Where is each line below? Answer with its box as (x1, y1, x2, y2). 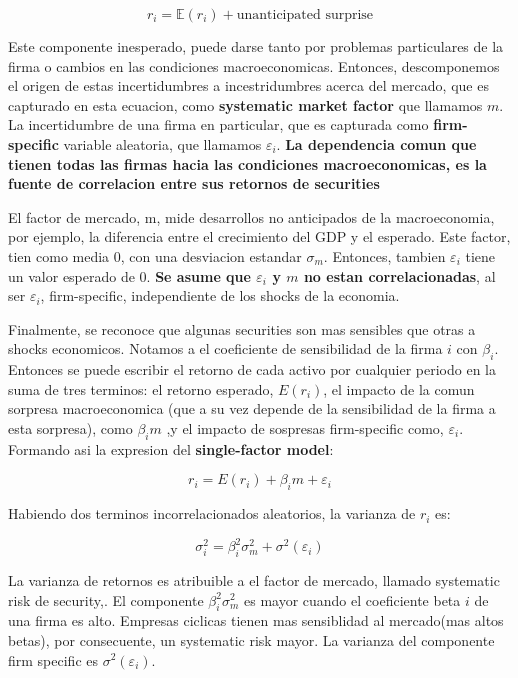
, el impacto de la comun (323, 378, 475, 399)
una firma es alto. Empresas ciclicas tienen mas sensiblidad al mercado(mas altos (8, 610, 504, 631)
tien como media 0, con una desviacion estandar (8, 245, 302, 266)
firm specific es (8, 649, 99, 670)
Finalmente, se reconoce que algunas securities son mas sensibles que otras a (8, 318, 476, 339)
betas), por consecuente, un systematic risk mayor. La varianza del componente (8, 629, 495, 650)
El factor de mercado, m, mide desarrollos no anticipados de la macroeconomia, (8, 206, 495, 227)
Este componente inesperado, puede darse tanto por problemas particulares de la (8, 36, 504, 56)
